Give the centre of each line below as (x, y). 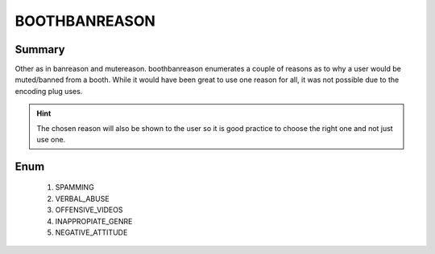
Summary (40, 49)
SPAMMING (75, 187)
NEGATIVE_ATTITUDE (91, 232)
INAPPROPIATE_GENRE (94, 221)
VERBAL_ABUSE (82, 199)
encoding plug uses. (49, 91)
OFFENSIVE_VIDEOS (89, 210)
